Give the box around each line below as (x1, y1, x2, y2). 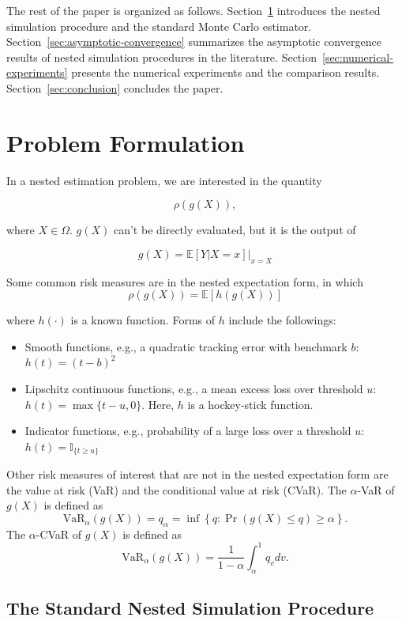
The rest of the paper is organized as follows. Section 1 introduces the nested (6, 2, 381, 18)
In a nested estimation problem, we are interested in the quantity (6, 172, 322, 188)
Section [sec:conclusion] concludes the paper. (6, 79, 224, 96)
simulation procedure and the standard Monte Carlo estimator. (6, 17, 312, 34)
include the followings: (228, 312, 336, 328)
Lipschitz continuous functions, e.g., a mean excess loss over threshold (24, 381, 363, 397)
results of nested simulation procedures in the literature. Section (6, 48, 317, 65)
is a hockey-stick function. (187, 396, 314, 412)
